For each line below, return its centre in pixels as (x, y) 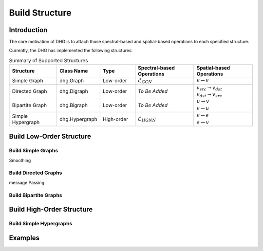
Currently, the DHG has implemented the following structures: (71, 51)
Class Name (74, 71)
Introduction (28, 30)
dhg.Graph (71, 81)
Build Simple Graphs (34, 151)
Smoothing (20, 160)
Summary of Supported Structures (48, 61)
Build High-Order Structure (51, 209)
